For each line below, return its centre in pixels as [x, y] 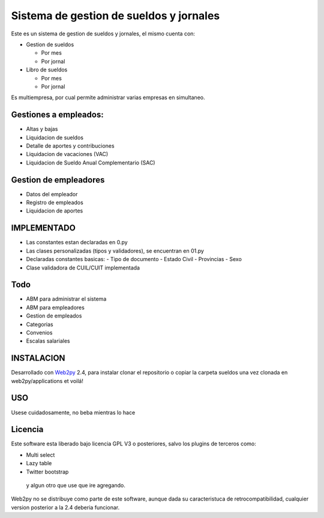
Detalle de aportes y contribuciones [70, 146]
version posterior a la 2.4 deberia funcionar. [65, 507]
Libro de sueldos [47, 70]
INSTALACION [38, 358]
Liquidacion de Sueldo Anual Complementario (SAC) [91, 163]
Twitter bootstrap [47, 472]
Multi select [40, 455]
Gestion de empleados [54, 316]
